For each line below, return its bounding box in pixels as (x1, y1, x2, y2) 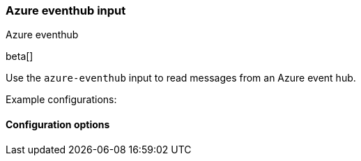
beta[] (6, 50, 33, 63)
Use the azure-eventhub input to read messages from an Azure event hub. (6, 72, 356, 84)
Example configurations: (6, 93, 117, 106)
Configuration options (6, 118, 110, 130)
